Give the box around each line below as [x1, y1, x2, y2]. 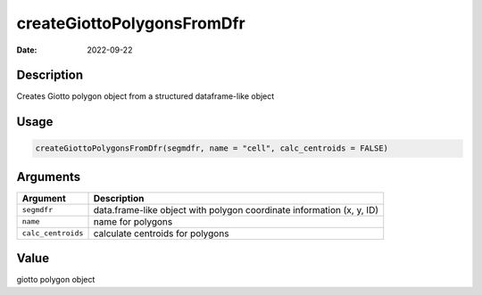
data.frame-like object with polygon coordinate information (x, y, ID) [93, 203, 379, 216]
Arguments [16, 169, 81, 184]
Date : [16, 45, 37, 55]
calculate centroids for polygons [93, 227, 229, 240]
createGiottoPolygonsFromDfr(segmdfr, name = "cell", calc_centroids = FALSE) [35, 143, 388, 153]
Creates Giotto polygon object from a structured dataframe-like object [16, 91, 275, 102]
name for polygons [93, 215, 173, 227]
